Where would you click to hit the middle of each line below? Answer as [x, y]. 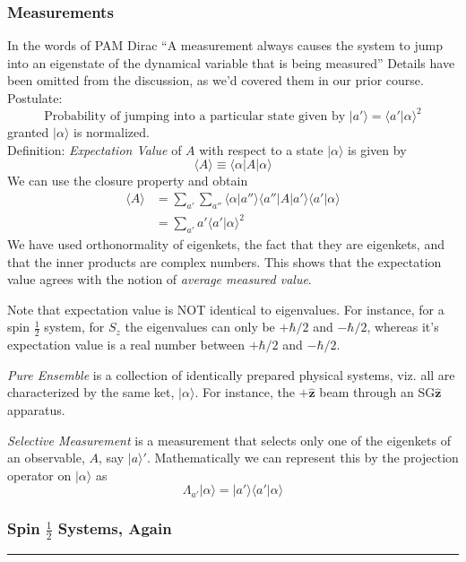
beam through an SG [377, 392]
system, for [74, 327]
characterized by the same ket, [91, 392]
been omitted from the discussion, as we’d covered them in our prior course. [216, 80]
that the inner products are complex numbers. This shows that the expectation [224, 261]
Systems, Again [115, 528]
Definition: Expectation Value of [95, 149]
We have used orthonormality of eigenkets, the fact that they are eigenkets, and [226, 244]
